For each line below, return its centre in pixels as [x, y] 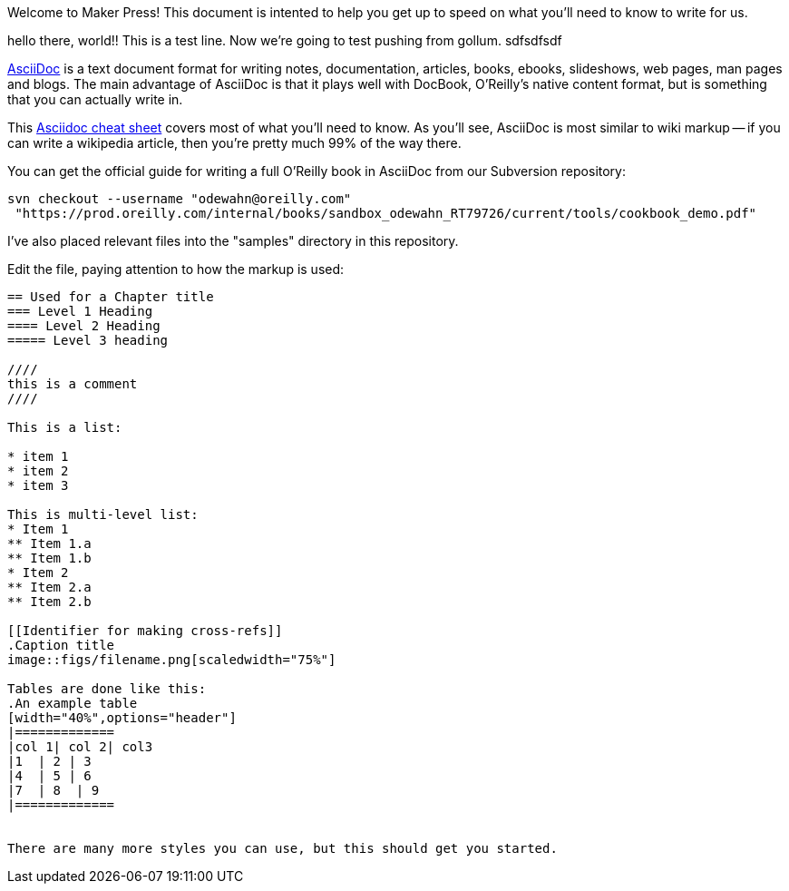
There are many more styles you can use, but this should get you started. [282, 848]
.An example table [73, 703]
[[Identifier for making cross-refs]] [145, 631]
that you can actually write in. [95, 99]
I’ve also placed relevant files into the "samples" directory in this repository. [233, 241]
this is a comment [73, 384]
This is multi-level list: [103, 514]
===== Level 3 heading [88, 340]
